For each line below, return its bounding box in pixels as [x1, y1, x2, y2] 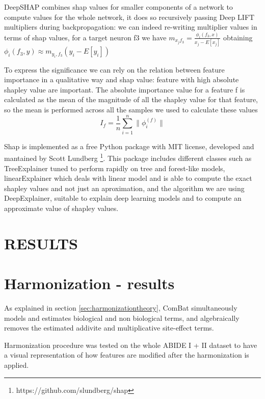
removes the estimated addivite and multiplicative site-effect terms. [4, 322, 214, 333]
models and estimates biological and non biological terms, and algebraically [4, 312, 240, 323]
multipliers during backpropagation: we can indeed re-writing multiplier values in [4, 21, 257, 32]
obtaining [223, 32, 253, 42]
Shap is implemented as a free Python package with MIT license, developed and [4, 140, 254, 151]
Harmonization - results [4, 273, 175, 294]
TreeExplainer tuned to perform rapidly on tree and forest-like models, [4, 162, 225, 173]
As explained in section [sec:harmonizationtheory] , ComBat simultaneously [4, 302, 237, 313]
